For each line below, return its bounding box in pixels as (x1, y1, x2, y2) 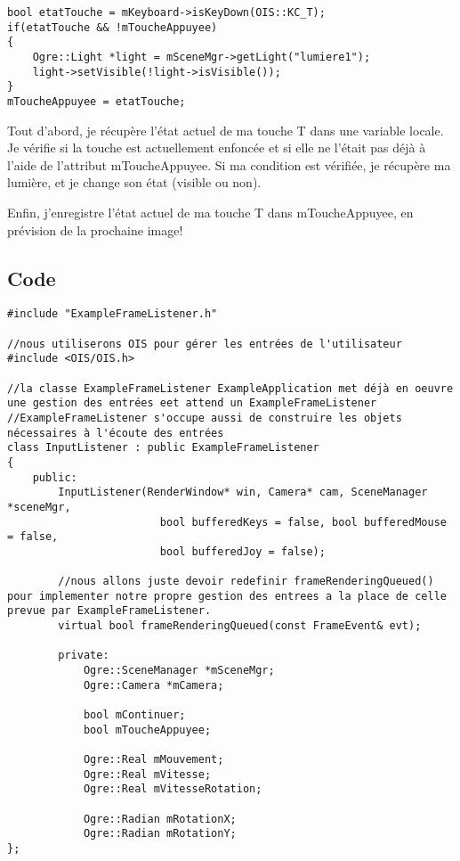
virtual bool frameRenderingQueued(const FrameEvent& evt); (58, 619, 422, 633)
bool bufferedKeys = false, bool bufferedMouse (159, 515, 447, 529)
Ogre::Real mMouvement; (83, 753, 224, 767)
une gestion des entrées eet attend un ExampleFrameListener (7, 397, 377, 410)
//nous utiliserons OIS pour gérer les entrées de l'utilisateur (7, 337, 402, 350)
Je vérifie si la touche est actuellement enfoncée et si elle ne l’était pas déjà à (7, 138, 426, 157)
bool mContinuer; (83, 709, 186, 722)
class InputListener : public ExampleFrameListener (7, 441, 319, 455)
